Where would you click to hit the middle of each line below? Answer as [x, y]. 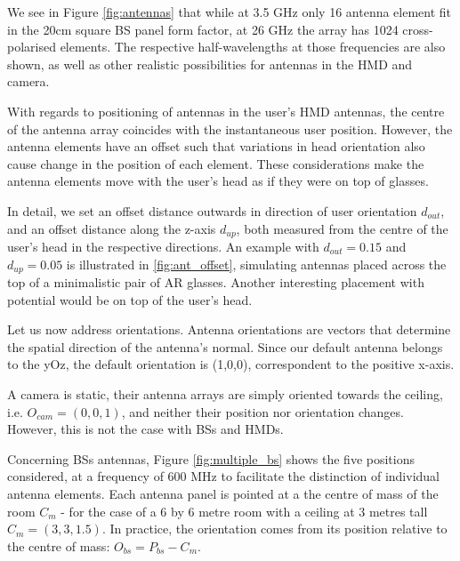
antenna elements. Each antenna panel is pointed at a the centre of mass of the [223, 493]
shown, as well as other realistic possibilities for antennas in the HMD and [210, 64]
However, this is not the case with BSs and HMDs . [145, 429]
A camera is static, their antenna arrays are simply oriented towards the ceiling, [225, 394]
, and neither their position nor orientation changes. [262, 411]
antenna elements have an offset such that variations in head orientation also [216, 146]
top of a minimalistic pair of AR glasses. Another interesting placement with [216, 282]
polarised [32, 47]
